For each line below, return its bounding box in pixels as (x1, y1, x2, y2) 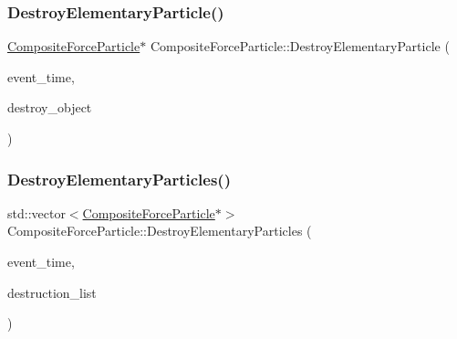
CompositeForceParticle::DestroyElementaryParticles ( (7, 221, 312, 240)
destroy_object (7, 98, 92, 117)
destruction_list (7, 282, 97, 302)
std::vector (7, 203, 66, 222)
